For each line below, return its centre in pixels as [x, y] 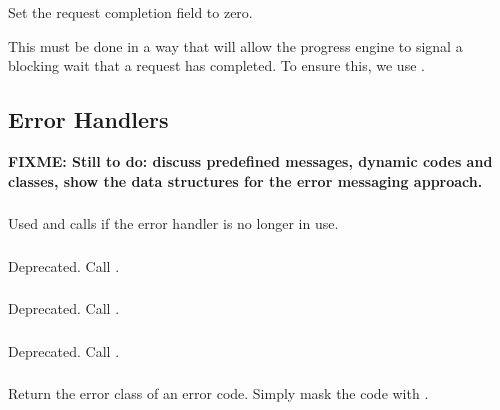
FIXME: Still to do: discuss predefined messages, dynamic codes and [250, 160]
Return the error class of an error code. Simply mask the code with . [218, 393]
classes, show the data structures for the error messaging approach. [245, 180]
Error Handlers [88, 119]
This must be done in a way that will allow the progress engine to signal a [235, 45]
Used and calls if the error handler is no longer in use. [173, 223]
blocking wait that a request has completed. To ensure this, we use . [216, 65]
